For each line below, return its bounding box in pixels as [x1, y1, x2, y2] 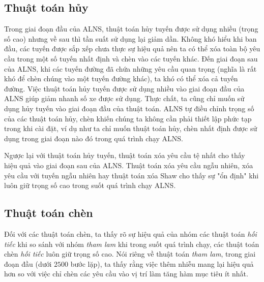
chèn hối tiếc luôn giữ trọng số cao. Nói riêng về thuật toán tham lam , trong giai [4, 248, 256, 259]
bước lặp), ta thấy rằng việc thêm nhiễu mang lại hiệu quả [70, 258, 254, 269]
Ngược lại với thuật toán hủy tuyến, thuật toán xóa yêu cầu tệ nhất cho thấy [4, 150, 245, 161]
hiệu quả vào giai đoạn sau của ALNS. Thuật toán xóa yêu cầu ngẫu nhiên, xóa [4, 160, 253, 170]
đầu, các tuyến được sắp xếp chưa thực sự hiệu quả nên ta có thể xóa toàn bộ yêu [4, 43, 260, 54]
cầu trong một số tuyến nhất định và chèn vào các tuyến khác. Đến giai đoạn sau [4, 53, 258, 64]
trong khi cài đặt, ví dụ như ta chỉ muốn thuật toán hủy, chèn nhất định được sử [4, 123, 257, 134]
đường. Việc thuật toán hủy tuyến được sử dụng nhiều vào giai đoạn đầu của [4, 83, 245, 93]
